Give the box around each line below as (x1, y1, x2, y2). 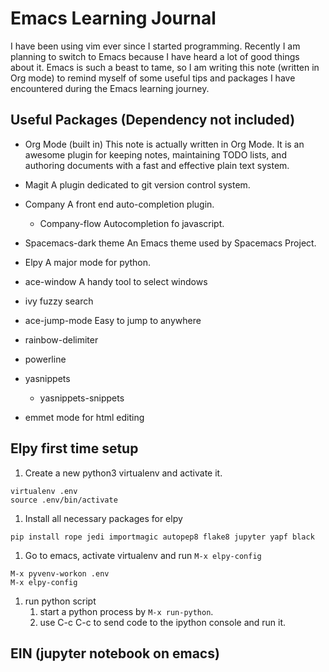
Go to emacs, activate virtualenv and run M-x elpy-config (24, 549, 262, 561)
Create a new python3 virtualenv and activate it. (24, 467, 223, 479)
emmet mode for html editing (24, 411, 145, 423)
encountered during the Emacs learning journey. (10, 82, 210, 94)
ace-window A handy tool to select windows (24, 275, 208, 287)
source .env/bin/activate (10, 495, 118, 505)
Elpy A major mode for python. (24, 256, 152, 268)
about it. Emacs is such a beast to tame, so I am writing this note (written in (10, 61, 320, 73)
